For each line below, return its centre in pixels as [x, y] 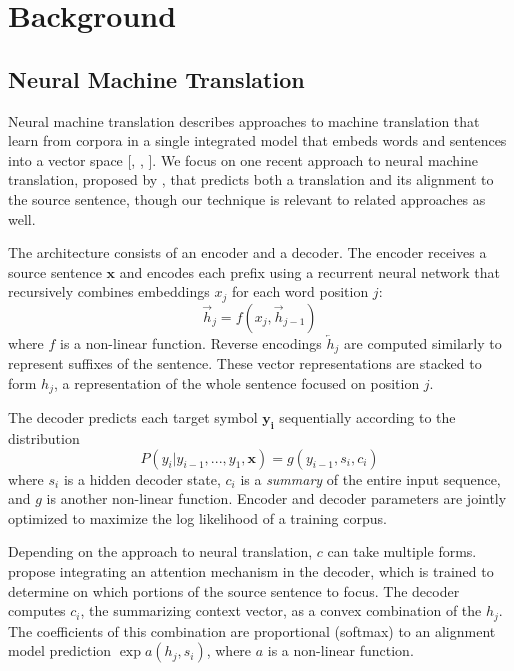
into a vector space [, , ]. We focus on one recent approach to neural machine [243, 159]
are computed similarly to [423, 342]
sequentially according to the [367, 417]
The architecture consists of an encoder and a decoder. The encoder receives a [247, 252]
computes [37, 610]
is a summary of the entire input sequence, [370, 478]
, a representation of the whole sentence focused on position [237, 382]
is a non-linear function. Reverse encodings [191, 342]
